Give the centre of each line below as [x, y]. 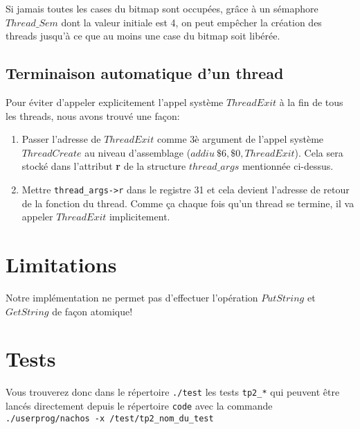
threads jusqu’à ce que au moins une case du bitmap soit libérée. [143, 36]
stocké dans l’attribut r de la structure [104, 166]
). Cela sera [319, 152]
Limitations [61, 264]
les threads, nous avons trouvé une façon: [93, 115]
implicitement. [139, 217]
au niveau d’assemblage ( [138, 152]
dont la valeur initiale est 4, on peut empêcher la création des [191, 22]
